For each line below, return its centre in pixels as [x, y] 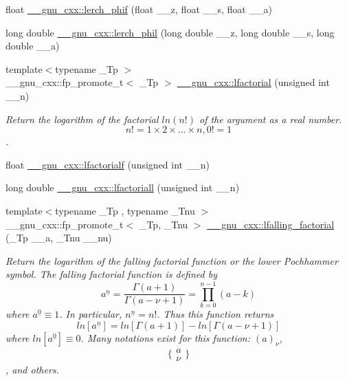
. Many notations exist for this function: [166, 337]
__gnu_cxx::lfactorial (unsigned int [254, 82]
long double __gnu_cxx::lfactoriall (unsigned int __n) [123, 187]
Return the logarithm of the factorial [82, 119]
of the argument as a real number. [270, 119]
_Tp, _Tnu [164, 224]
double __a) [33, 46]
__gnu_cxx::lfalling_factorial [271, 224]
